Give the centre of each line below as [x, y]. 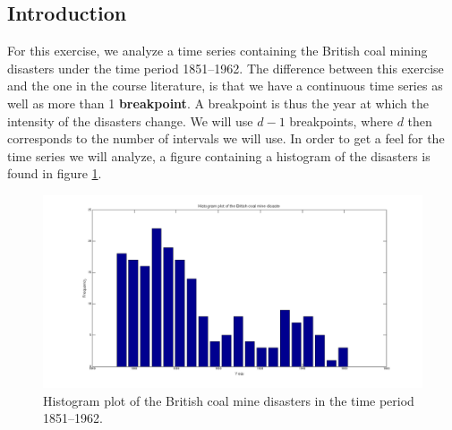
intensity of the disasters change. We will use [130, 120]
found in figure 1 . [55, 173]
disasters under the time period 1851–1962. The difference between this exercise [226, 68]
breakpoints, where [341, 120]
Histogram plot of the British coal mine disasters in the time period [229, 400]
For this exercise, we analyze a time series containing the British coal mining [217, 51]
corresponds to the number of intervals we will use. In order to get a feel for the [226, 138]
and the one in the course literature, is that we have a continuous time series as [225, 86]
